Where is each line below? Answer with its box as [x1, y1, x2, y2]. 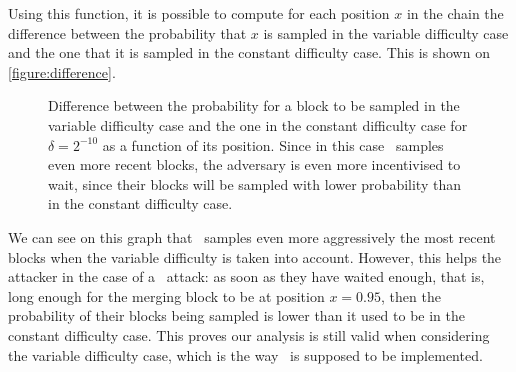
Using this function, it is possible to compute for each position [8, 3, 390, 23]
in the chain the [406, 3, 504, 23]
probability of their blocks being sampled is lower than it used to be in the [8, 305, 466, 326]
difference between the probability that [8, 22, 247, 43]
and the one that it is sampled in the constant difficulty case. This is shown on [8, 42, 490, 63]
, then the [380, 285, 441, 306]
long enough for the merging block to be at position [8, 285, 325, 306]
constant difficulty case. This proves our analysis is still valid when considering [8, 324, 490, 345]
